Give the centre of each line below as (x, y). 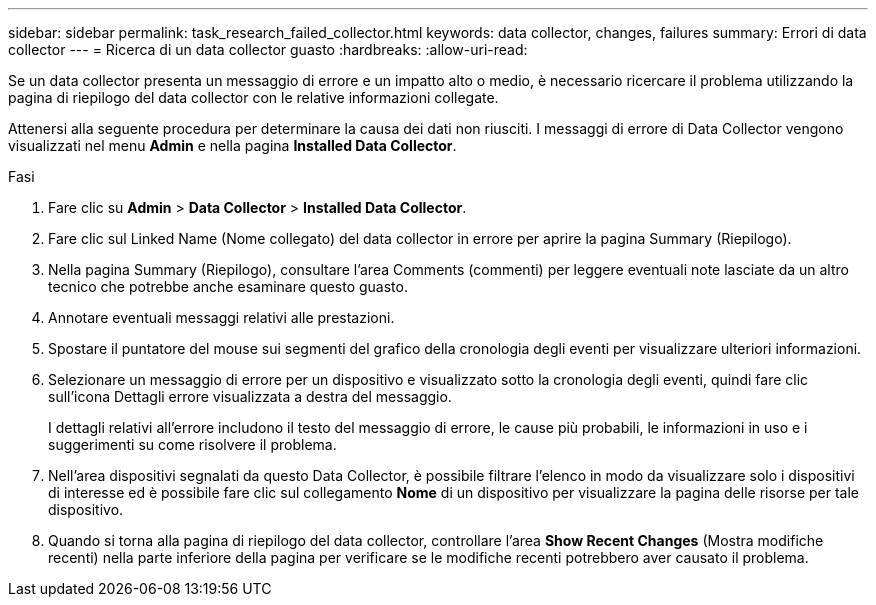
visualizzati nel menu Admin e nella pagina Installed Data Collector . (232, 145)
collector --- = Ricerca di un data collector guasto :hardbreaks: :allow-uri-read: (268, 49)
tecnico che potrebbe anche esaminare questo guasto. (228, 286)
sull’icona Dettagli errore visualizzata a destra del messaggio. (250, 396)
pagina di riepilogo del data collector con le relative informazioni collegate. (253, 97)
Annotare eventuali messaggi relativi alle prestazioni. (221, 317)
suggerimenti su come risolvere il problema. (192, 444)
